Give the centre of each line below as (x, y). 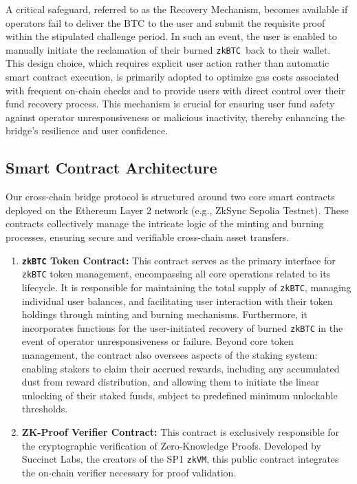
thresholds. (45, 409)
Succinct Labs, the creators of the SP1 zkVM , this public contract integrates (180, 459)
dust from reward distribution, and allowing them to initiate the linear (171, 382)
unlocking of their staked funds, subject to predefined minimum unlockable (180, 395)
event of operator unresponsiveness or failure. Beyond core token (158, 341)
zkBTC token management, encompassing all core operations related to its (176, 274)
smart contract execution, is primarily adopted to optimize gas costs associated (172, 77)
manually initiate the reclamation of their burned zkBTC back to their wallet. (168, 49)
